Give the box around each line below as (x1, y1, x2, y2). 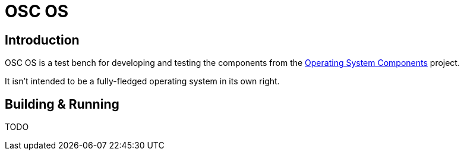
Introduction (5, 32, 80, 48)
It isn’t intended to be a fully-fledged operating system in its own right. (5, 76, 280, 87)
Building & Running (5, 96, 119, 112)
